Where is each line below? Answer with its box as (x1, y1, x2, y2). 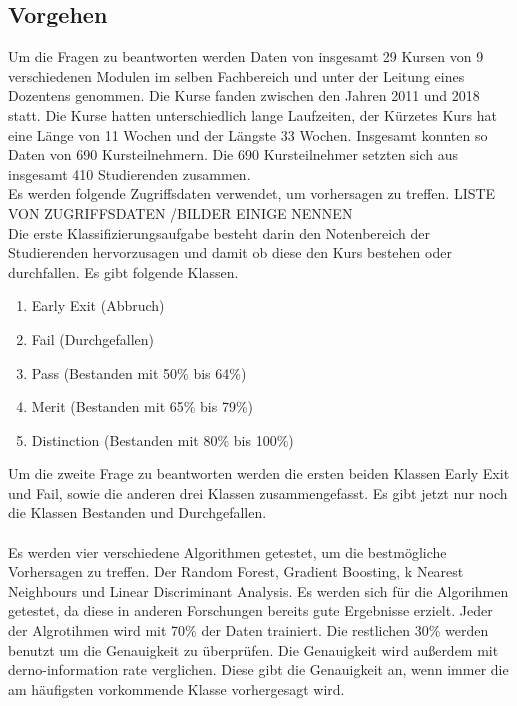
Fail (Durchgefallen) (31, 328, 154, 349)
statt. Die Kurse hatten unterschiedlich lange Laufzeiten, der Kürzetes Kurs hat (8, 104, 498, 125)
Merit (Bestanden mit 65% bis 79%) (31, 396, 254, 417)
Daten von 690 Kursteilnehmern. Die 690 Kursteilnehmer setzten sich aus (8, 144, 459, 165)
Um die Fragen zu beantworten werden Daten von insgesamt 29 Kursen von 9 (8, 46, 484, 67)
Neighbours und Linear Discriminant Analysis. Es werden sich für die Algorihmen (8, 580, 509, 601)
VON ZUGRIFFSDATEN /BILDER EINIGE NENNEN (8, 202, 353, 223)
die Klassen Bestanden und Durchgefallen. (8, 502, 267, 523)
